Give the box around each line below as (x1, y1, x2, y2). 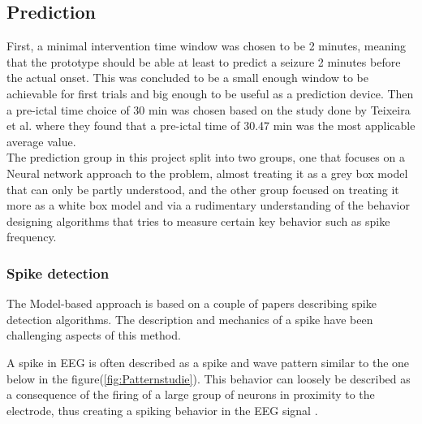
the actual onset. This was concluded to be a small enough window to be (6, 69, 368, 86)
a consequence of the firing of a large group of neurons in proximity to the (6, 386, 375, 403)
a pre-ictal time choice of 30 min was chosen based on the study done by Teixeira (6, 101, 411, 118)
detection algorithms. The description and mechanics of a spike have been (6, 310, 373, 327)
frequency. (6, 228, 57, 245)
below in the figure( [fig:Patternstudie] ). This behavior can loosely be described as (6, 370, 411, 387)
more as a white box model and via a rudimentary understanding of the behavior (6, 197, 410, 214)
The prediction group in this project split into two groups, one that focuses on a (6, 149, 405, 166)
